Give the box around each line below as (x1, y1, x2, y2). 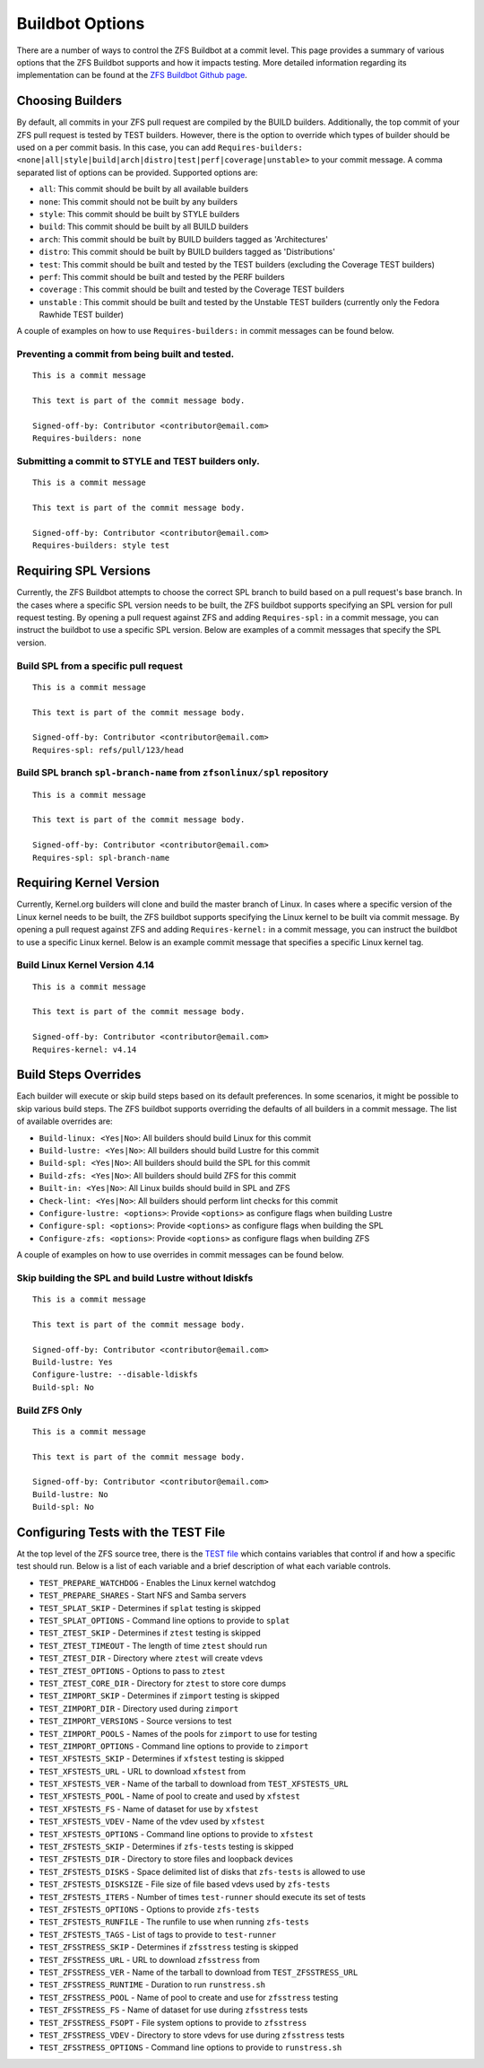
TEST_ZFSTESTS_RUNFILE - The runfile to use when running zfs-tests (39, 1916, 309, 1927)
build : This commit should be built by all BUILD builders (39, 221, 249, 232)
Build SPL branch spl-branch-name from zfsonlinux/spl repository (16, 767, 329, 779)
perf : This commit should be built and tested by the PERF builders (39, 271, 286, 282)
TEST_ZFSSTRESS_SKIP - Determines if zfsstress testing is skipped (39, 1941, 299, 1952)
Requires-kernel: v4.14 (32, 1044, 137, 1055)
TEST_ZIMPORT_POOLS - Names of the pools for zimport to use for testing (39, 1728, 317, 1739)
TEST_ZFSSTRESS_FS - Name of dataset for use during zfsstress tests (39, 2004, 308, 2015)
